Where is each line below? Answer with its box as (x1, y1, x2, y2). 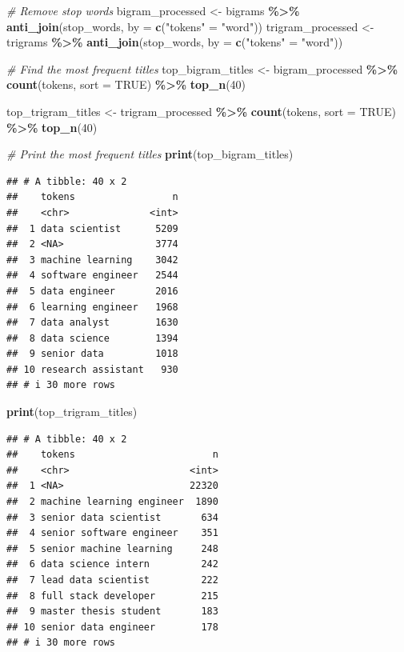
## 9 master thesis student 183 (6, 606, 218, 618)
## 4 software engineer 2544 (6, 270, 178, 282)
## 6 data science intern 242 (6, 558, 218, 570)
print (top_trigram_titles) (6, 403, 138, 420)
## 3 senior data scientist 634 (6, 511, 218, 523)
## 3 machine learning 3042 (6, 254, 178, 266)
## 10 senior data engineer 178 (6, 621, 218, 633)
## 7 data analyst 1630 (6, 317, 178, 329)
